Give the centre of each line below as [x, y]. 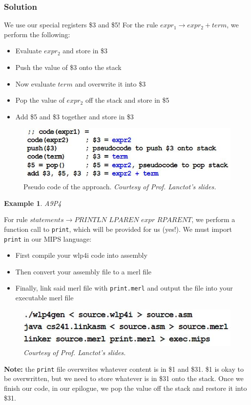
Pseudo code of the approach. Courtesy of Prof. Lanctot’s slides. [120, 187]
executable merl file [44, 298]
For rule [16, 219]
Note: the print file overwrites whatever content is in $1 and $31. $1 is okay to [124, 369]
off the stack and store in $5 [127, 100]
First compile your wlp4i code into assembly [81, 255]
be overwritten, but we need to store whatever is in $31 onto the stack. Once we [124, 378]
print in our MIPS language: [48, 238]
